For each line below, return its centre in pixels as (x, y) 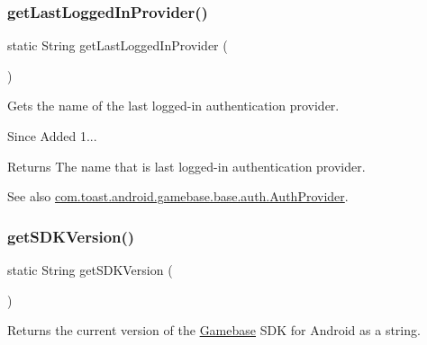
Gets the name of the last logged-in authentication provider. (173, 106)
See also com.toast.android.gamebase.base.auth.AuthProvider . (178, 196)
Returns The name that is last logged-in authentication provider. (186, 166)
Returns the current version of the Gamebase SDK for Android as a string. (214, 330)
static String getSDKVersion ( (90, 270)
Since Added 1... (52, 136)
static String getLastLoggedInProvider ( (118, 45)
